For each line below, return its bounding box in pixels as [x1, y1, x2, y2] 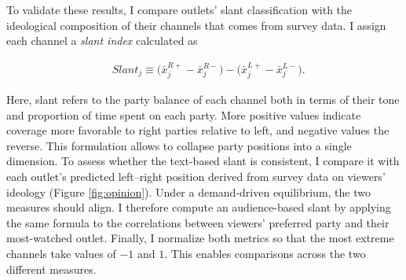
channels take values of [6, 245, 116, 261]
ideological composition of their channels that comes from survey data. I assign [6, 17, 386, 33]
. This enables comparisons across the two [164, 245, 366, 261]
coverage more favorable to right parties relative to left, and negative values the [6, 122, 390, 138]
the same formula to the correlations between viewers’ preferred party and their [6, 214, 390, 230]
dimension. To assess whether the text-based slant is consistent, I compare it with [6, 153, 400, 169]
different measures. [6, 260, 97, 277]
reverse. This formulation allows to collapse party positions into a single [6, 137, 352, 153]
